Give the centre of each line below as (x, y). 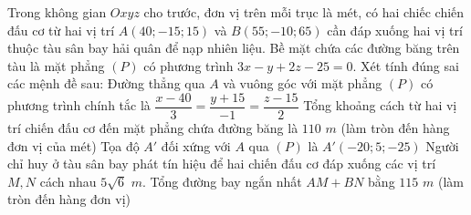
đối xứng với (196, 145)
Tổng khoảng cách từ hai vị (380, 105)
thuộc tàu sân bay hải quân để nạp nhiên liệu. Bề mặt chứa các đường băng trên (234, 48)
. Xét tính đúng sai (406, 65)
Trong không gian (57, 12)
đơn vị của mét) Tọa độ (73, 145)
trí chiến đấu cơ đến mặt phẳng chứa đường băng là (153, 128)
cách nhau (68, 181)
